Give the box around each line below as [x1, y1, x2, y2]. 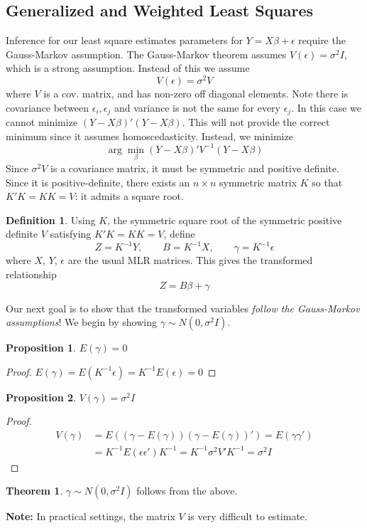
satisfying [50, 226, 92, 241]
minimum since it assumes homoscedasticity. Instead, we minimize [6, 128, 293, 143]
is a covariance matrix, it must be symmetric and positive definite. [50, 161, 339, 176]
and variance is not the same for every [114, 100, 280, 115]
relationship [6, 267, 57, 282]
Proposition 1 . [6, 340, 76, 355]
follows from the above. [136, 483, 238, 498]
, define [163, 226, 195, 241]
